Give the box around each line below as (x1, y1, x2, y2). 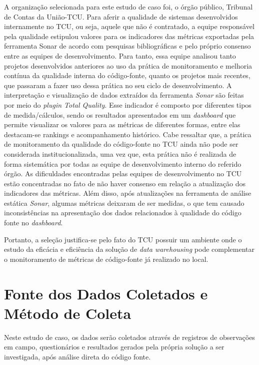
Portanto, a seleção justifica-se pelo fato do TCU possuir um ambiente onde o (4, 234, 242, 244)
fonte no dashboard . (4, 217, 63, 228)
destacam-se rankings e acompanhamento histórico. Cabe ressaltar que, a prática (4, 129, 251, 139)
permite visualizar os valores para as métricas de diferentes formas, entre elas (4, 119, 240, 130)
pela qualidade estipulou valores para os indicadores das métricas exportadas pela (4, 31, 254, 41)
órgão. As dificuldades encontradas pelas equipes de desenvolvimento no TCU (4, 168, 242, 179)
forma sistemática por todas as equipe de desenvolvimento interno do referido (4, 158, 241, 169)
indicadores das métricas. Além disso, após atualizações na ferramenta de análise (4, 188, 251, 198)
